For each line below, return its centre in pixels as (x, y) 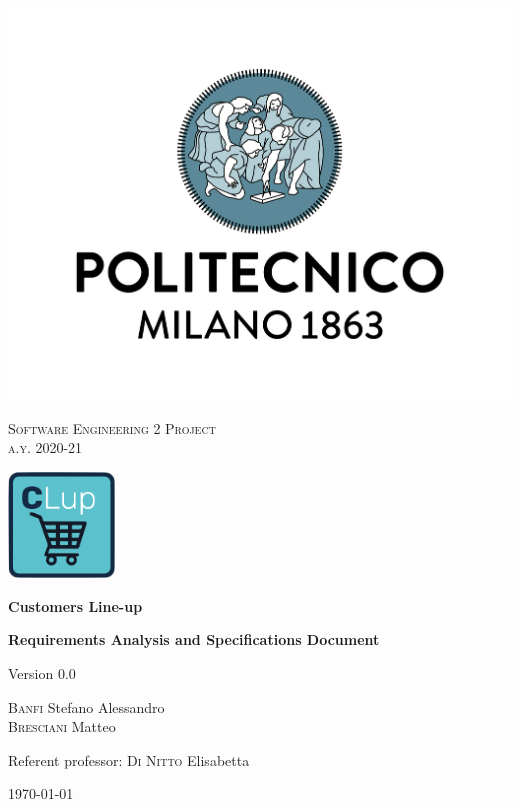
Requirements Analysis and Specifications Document (194, 639)
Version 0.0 (42, 672)
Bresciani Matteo (62, 726)
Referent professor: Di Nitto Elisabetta (129, 759)
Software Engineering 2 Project (112, 427)
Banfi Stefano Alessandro (86, 706)
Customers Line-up (75, 605)
